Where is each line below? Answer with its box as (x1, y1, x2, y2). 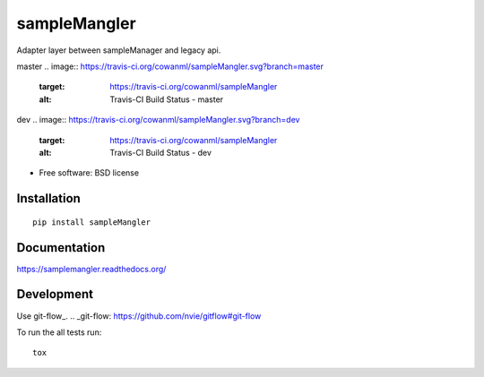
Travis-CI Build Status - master (109, 94, 224, 105)
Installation (16, 191, 81, 206)
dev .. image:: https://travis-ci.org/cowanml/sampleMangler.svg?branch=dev (16, 115, 300, 125)
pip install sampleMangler (32, 217, 151, 227)
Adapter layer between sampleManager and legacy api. (16, 45, 221, 56)
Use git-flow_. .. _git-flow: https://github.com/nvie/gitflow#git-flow (16, 310, 262, 321)
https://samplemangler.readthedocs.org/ (16, 263, 167, 274)
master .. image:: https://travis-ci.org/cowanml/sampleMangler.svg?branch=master (16, 61, 324, 72)
